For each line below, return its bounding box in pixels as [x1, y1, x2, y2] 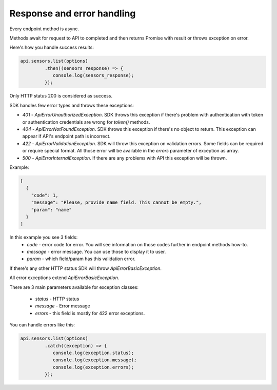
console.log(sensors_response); [52, 72, 134, 79]
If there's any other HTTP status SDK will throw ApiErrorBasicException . [9, 265, 162, 271]
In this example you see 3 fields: [9, 234, 78, 241]
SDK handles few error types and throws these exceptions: [9, 102, 134, 108]
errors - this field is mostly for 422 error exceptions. [35, 310, 145, 316]
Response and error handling [9, 8, 136, 19]
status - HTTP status [35, 296, 80, 302]
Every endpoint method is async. [9, 26, 79, 32]
